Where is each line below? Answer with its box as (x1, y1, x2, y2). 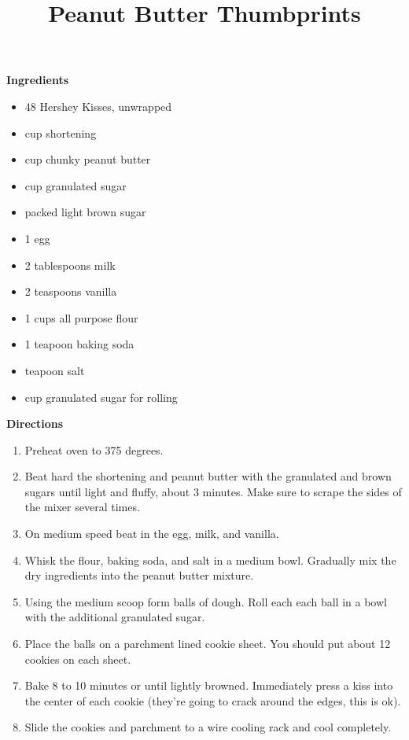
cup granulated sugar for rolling (24, 388, 178, 405)
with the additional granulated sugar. (24, 609, 205, 625)
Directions (6, 415, 64, 432)
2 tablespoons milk (24, 256, 116, 273)
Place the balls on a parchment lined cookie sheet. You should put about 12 (24, 635, 391, 652)
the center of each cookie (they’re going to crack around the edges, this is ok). (24, 692, 401, 709)
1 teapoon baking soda (24, 336, 134, 352)
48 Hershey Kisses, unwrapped (24, 98, 172, 114)
